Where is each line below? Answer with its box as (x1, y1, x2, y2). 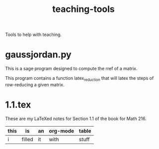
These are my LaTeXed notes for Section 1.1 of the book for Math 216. (5, 116, 147, 122)
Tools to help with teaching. (5, 31, 62, 38)
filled (21, 136, 33, 143)
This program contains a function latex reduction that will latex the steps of (5, 75, 154, 82)
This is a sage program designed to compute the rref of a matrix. (5, 66, 138, 72)
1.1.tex (5, 99, 31, 111)
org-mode (49, 127, 75, 134)
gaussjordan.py (5, 49, 72, 60)
